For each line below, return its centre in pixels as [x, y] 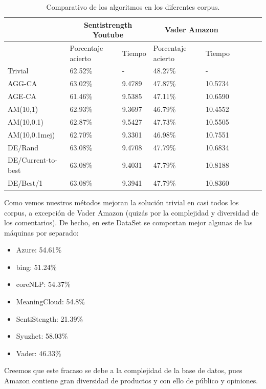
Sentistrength [108, 24]
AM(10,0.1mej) [31, 134]
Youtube [108, 35]
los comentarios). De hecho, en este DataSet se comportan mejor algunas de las [128, 222]
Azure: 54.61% [39, 250]
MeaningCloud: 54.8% [50, 302]
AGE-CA [22, 96]
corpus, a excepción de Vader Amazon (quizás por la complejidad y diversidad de [131, 212]
